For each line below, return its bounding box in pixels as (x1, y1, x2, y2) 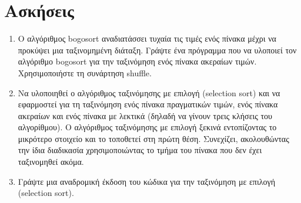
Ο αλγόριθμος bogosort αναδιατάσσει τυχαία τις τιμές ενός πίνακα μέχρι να (18, 32, 276, 45)
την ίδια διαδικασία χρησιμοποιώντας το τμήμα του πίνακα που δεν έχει (18, 144, 262, 156)
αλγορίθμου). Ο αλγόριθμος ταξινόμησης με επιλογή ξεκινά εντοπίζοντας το (18, 121, 277, 133)
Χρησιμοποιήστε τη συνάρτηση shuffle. (18, 66, 152, 79)
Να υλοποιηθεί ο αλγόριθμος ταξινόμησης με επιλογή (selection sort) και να (18, 86, 280, 99)
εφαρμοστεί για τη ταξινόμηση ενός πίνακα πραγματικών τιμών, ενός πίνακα (18, 98, 278, 110)
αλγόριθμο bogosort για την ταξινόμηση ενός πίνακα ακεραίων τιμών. (18, 55, 257, 67)
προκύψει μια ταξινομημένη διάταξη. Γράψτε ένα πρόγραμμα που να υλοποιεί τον (18, 43, 297, 56)
